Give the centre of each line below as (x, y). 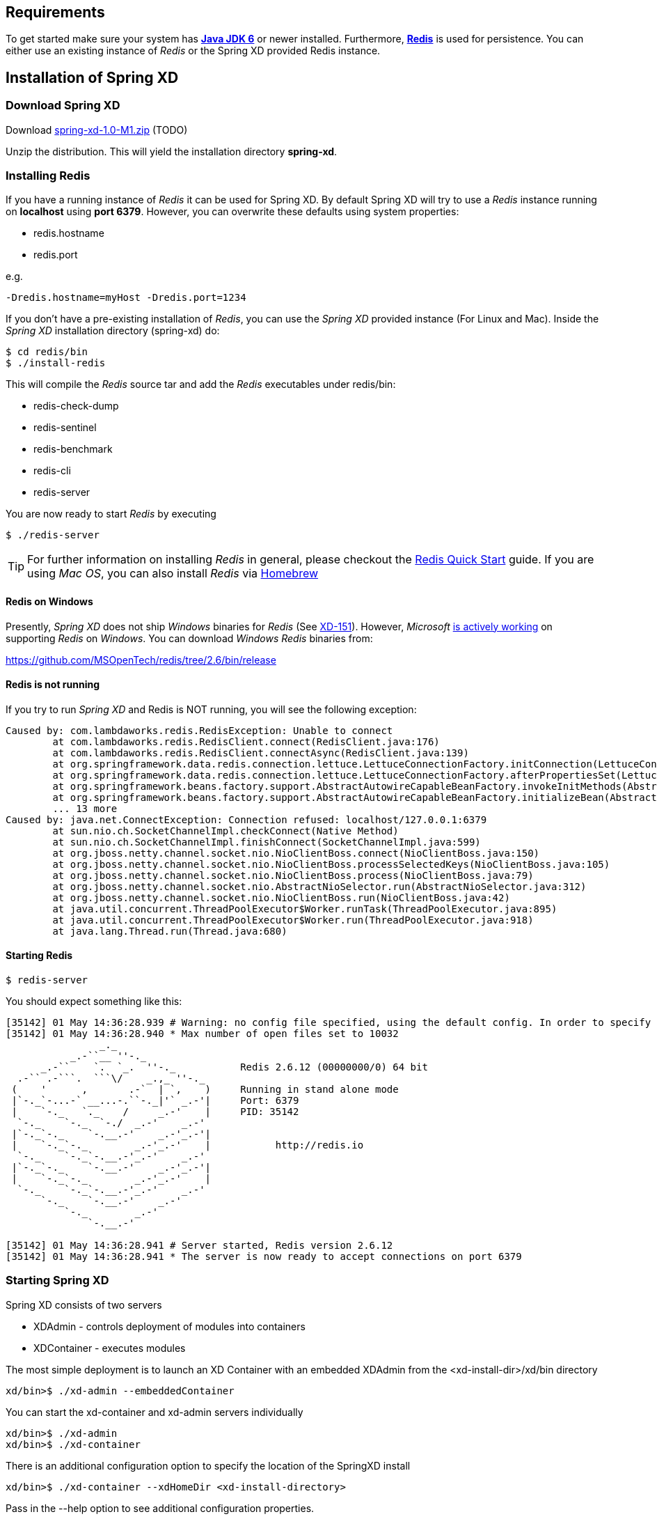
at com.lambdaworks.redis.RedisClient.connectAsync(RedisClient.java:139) (261, 753)
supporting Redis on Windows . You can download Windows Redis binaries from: (189, 638)
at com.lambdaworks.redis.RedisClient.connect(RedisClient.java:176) (246, 741)
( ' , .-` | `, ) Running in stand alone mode (205, 1090)
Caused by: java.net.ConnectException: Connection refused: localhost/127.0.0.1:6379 (246, 819)
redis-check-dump (76, 406)
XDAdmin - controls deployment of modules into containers (169, 1326)
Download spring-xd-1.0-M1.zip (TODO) (97, 130)
